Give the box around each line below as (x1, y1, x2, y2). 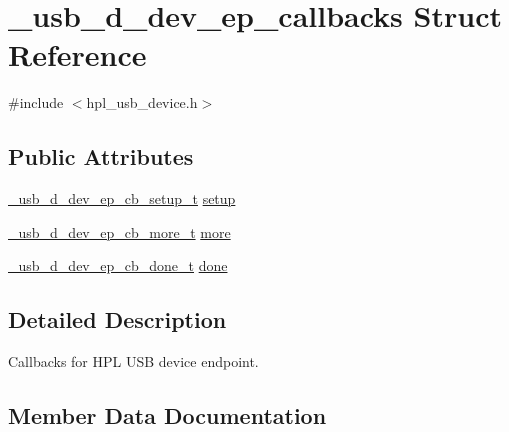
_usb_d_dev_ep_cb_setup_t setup (8, 188, 236, 209)
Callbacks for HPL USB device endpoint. (8, 351, 259, 372)
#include (8, 92, 64, 113)
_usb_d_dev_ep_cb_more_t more (8, 221, 231, 242)
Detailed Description (8, 304, 227, 335)
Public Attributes (8, 141, 194, 172)
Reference (8, 34, 147, 75)
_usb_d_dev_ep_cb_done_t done (8, 255, 228, 276)
